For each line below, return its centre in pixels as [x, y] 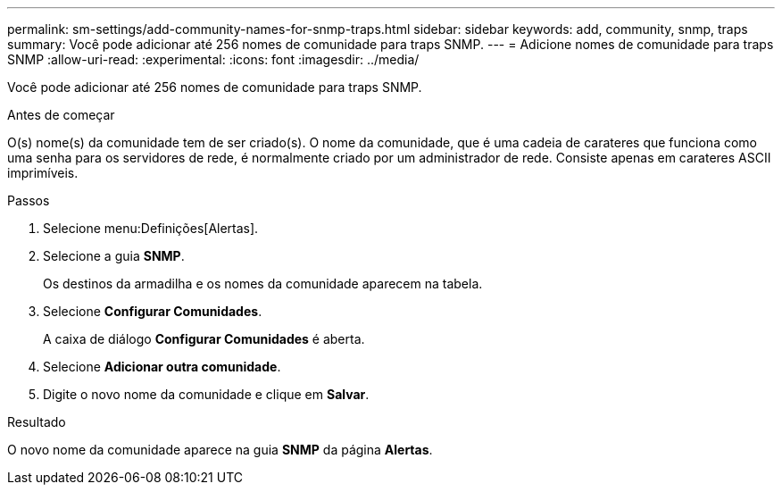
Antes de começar [61, 115]
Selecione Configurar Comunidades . [153, 311]
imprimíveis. [43, 173]
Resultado [37, 422]
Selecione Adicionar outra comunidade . [162, 367]
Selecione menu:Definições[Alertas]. [151, 228]
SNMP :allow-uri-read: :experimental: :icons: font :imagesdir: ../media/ [213, 59]
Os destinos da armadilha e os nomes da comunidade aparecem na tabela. [263, 284]
